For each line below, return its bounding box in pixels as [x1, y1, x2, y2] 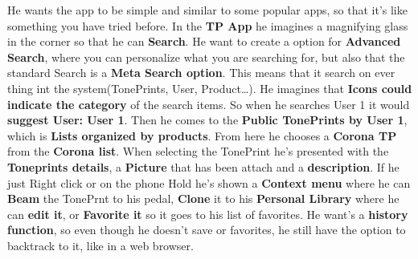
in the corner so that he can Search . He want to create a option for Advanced [7, 33, 401, 50]
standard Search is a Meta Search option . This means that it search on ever [7, 64, 395, 81]
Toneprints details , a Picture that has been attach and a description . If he [7, 158, 400, 175]
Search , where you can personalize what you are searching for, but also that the [7, 48, 405, 65]
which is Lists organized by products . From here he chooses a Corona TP [7, 127, 397, 144]
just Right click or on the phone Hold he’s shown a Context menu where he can [7, 174, 411, 191]
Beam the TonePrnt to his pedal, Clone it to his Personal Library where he [7, 190, 400, 207]
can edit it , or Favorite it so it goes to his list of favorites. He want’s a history [7, 205, 408, 222]
